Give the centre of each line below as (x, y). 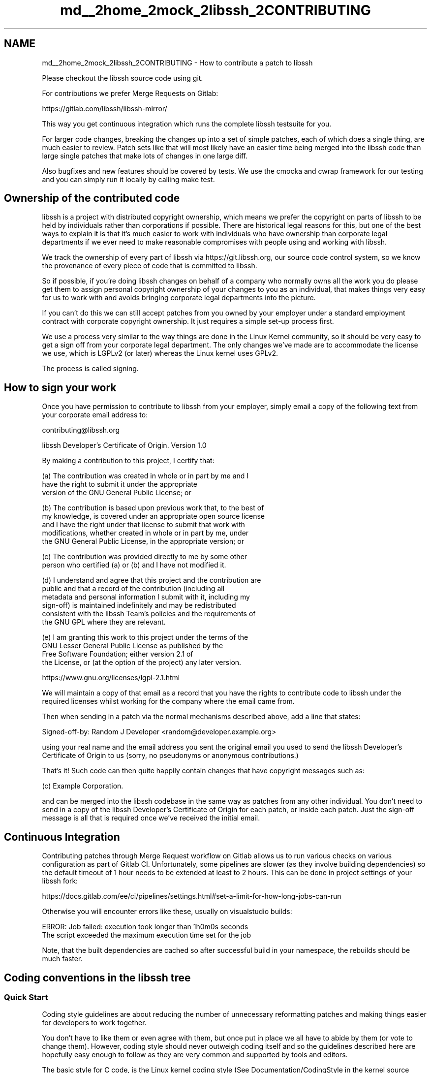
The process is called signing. (90, 369)
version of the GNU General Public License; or (117, 493)
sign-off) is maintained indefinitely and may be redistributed (139, 605)
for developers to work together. (94, 1023)
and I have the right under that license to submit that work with (143, 525)
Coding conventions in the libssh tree (97, 978)
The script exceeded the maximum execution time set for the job (146, 935)
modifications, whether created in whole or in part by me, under (145, 533)
